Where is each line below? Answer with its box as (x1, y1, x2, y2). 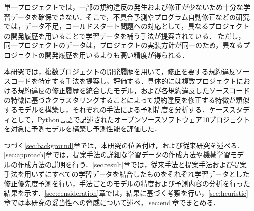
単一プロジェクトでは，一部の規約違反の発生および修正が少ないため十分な (4, 2, 243, 12)
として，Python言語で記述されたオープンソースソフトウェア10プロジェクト (10, 114, 250, 124)
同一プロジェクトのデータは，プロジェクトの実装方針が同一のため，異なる (4, 40, 243, 50)
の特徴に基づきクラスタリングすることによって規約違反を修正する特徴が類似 (4, 95, 250, 105)
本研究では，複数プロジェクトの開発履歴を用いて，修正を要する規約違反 (4, 66, 236, 76)
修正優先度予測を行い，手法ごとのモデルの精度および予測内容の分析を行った (4, 178, 250, 189)
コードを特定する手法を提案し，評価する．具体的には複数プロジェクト (10, 76, 236, 86)
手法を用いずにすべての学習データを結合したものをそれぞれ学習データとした (4, 169, 250, 179)
